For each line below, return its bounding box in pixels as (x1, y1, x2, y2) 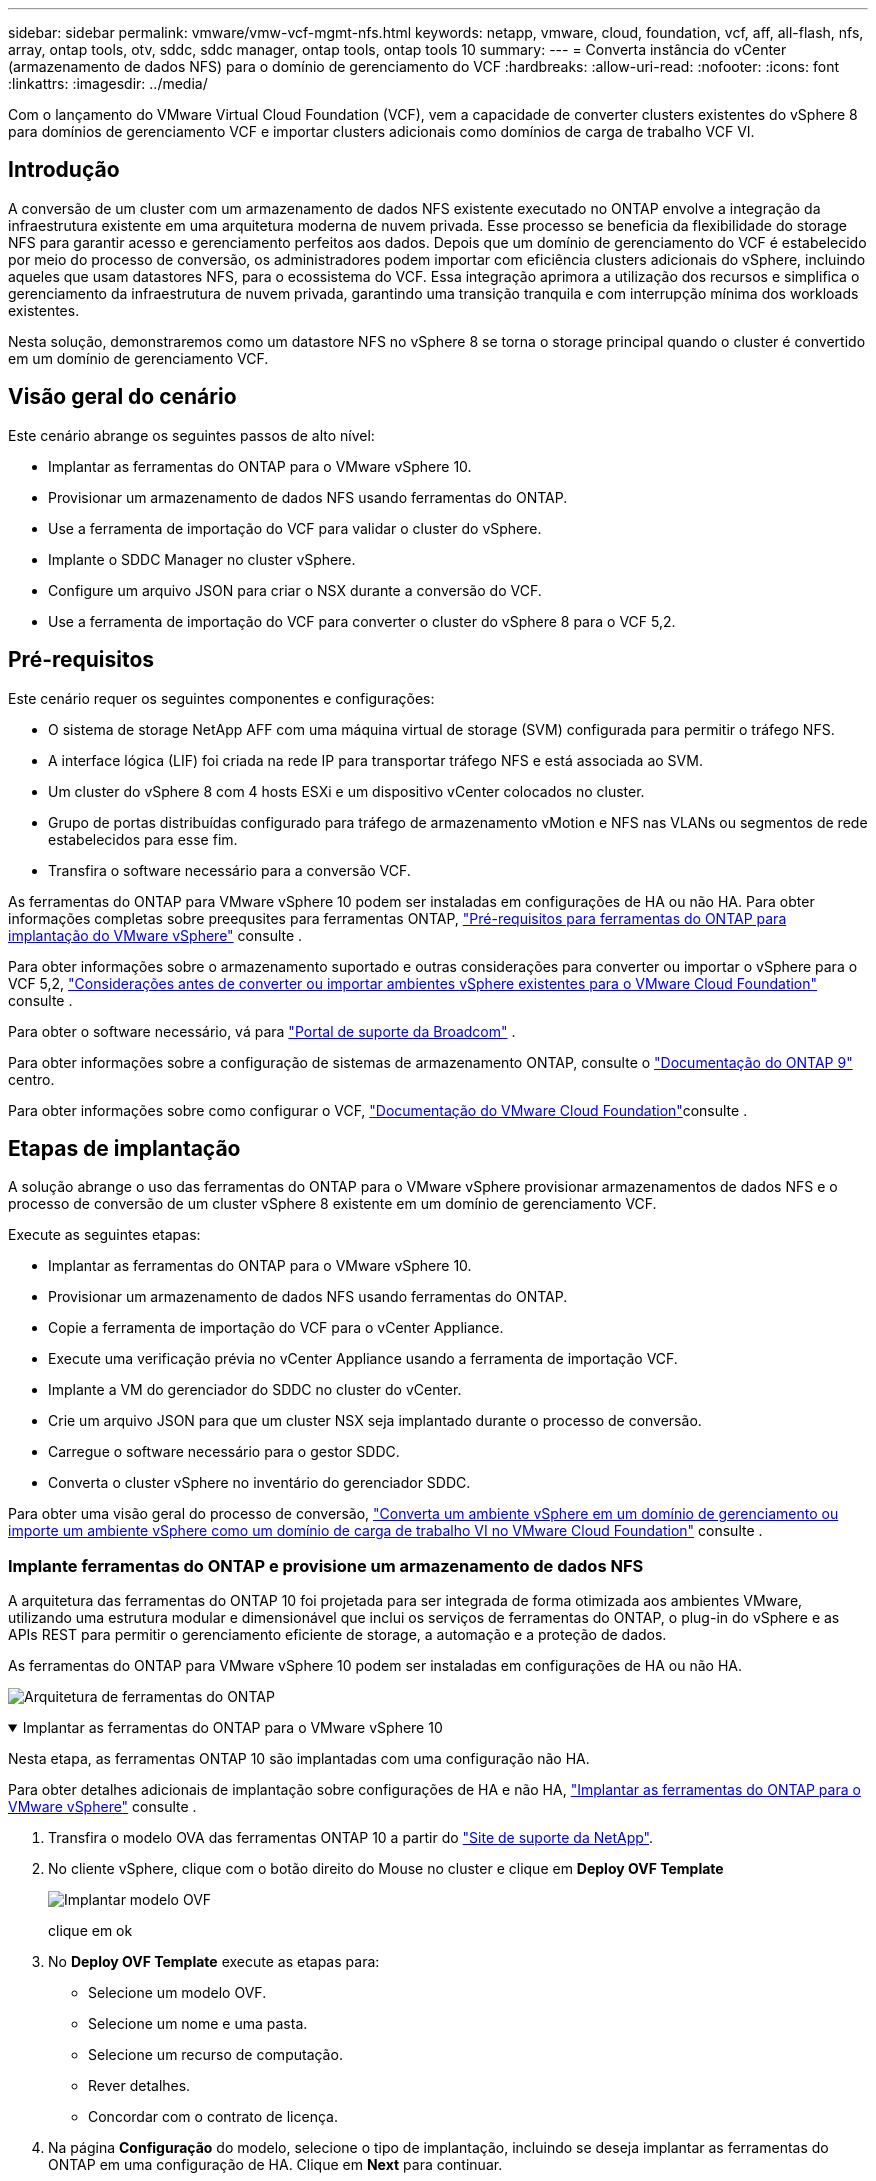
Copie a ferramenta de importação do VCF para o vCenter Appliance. (48, 1319, 504, 1337)
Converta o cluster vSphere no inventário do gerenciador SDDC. (48, 1474, 471, 1492)
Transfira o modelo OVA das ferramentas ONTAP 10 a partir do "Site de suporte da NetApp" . (48, 1829, 654, 1847)
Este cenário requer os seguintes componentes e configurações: (8, 689, 435, 707)
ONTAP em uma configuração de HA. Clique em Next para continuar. (48, 2156, 503, 2174)
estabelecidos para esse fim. (48, 830, 238, 848)
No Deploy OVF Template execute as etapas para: (48, 1953, 380, 1971)
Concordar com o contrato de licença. (88, 2108, 338, 2126)
